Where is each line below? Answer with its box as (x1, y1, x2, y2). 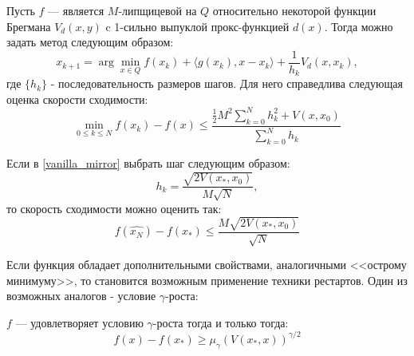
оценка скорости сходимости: (6, 90, 148, 107)
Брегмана (6, 18, 51, 34)
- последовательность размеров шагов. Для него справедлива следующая (50, 75, 403, 92)
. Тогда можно (324, 18, 393, 34)
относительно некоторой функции (212, 2, 377, 18)
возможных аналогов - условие (6, 287, 156, 304)
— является (48, 2, 104, 18)
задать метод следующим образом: (6, 34, 174, 50)
